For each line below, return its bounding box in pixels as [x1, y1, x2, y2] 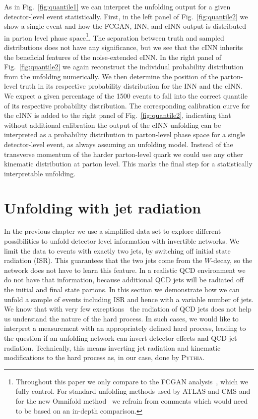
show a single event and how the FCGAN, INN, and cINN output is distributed [4, 21, 246, 31]
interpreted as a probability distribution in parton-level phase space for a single [4, 129, 245, 140]
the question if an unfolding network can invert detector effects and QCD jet [4, 333, 237, 343]
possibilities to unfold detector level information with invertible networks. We [4, 236, 239, 246]
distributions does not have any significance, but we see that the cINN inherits [4, 42, 243, 52]
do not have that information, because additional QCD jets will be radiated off [4, 274, 244, 285]
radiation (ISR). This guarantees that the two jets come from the [4, 255, 202, 265]
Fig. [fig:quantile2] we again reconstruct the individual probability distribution [4, 61, 244, 72]
